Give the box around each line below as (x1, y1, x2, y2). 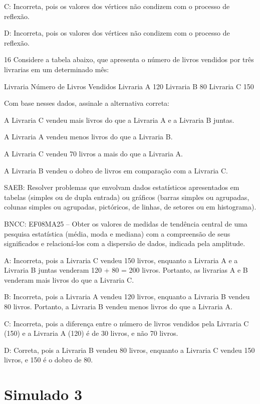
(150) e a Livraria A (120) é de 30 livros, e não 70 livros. (4, 328, 178, 338)
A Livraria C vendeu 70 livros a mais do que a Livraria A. (4, 148, 183, 158)
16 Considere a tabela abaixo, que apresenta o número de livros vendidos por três (4, 54, 254, 65)
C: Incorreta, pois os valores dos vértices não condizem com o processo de (4, 1, 230, 11)
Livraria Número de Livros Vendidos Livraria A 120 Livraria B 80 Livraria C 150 (4, 81, 254, 91)
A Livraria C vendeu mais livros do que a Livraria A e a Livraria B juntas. (4, 114, 234, 125)
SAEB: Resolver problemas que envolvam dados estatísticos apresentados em (4, 182, 239, 192)
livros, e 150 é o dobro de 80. (4, 354, 93, 365)
